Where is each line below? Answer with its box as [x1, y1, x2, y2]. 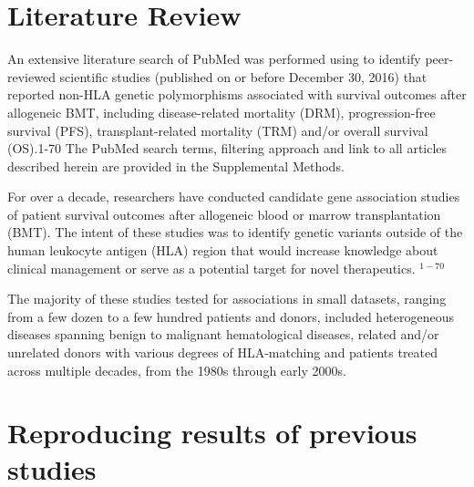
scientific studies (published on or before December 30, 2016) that [59, 67, 428, 86]
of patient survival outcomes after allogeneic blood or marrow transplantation [7, 204, 441, 223]
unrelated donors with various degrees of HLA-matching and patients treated [7, 343, 438, 362]
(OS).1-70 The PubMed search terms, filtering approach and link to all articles [7, 139, 448, 158]
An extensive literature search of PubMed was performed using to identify [7, 49, 421, 68]
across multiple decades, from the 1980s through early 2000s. [7, 360, 346, 379]
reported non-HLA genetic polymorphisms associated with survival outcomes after [7, 85, 467, 104]
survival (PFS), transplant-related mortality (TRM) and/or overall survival [7, 120, 428, 140]
